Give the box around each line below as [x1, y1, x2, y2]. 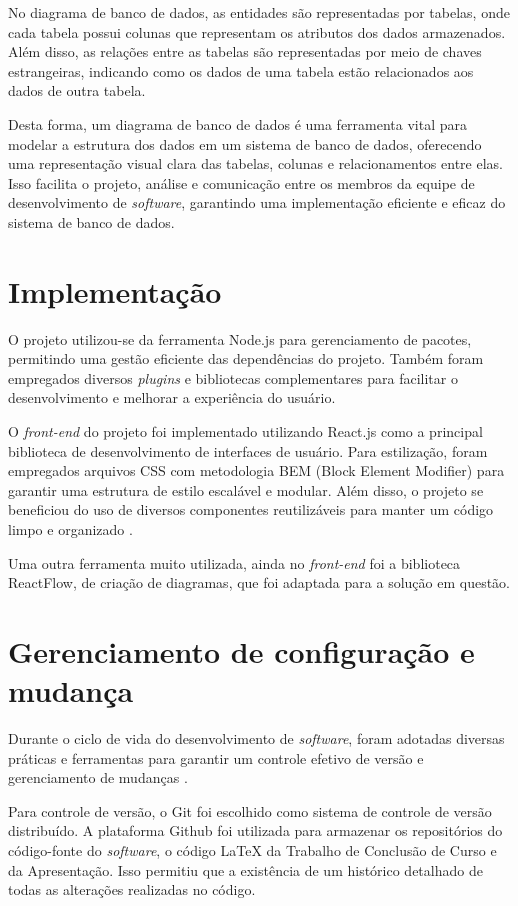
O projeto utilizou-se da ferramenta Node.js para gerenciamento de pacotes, [8, 328, 472, 349]
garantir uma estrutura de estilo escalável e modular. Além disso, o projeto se [8, 479, 484, 500]
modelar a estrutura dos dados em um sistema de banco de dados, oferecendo [8, 133, 482, 154]
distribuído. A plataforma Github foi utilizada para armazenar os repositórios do [8, 820, 503, 841]
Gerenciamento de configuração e [8, 630, 475, 671]
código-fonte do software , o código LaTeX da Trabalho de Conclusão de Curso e [8, 840, 497, 861]
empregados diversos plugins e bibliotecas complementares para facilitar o [8, 367, 458, 388]
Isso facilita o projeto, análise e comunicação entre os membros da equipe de [8, 172, 475, 193]
